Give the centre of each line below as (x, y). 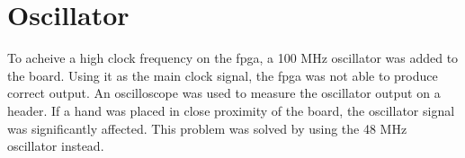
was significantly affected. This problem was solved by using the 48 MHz (207, 128)
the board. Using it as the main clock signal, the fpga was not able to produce (223, 75)
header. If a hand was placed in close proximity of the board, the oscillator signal (231, 110)
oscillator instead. (56, 146)
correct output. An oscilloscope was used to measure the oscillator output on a (224, 93)
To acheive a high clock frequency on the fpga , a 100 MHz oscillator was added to (233, 58)
